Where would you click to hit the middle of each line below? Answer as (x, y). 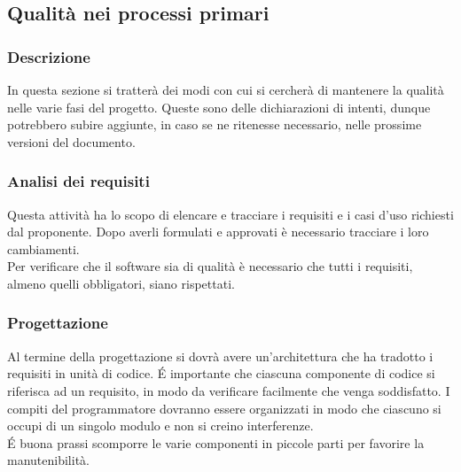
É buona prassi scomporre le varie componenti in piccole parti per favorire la (216, 442)
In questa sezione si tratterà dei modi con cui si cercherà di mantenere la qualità (226, 89)
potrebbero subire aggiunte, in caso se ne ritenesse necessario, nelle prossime (215, 124)
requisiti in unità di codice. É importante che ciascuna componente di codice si (221, 373)
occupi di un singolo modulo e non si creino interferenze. (160, 426)
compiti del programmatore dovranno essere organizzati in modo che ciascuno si (224, 408)
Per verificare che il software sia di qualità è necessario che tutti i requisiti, (210, 266)
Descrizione (49, 56)
